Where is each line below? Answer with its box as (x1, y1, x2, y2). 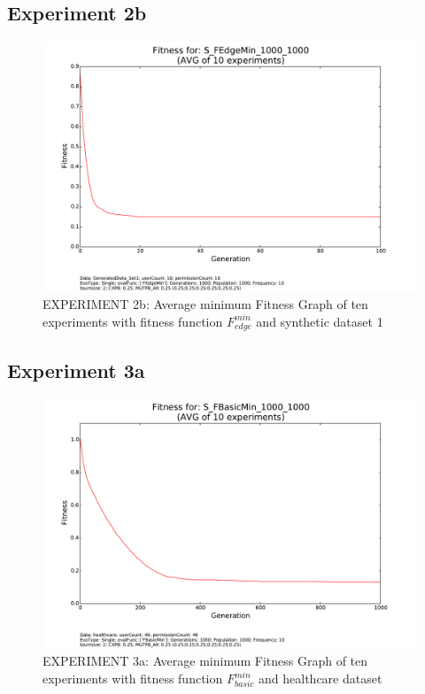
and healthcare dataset (259, 669, 382, 688)
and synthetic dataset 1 (256, 312, 383, 330)
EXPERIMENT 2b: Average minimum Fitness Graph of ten (42, 295, 368, 313)
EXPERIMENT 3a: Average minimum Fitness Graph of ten (42, 652, 368, 670)
